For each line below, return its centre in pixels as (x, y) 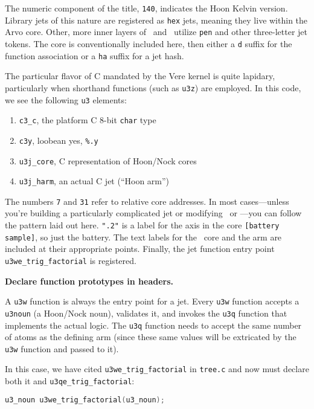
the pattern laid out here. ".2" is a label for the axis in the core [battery (142, 225)
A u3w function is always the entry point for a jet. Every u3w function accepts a (152, 301)
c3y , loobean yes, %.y (59, 140)
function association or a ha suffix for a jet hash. (95, 55)
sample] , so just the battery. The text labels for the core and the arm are (143, 237)
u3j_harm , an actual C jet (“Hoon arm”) (94, 181)
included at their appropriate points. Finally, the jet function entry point (140, 249)
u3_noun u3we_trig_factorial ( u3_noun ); (85, 400)
